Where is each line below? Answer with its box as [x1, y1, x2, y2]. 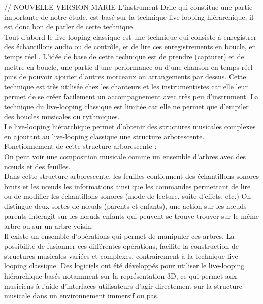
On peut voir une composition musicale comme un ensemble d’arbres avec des [4, 150, 246, 161]
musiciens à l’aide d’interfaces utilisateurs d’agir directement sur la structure [4, 280, 243, 291]
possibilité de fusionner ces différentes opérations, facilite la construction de [4, 240, 239, 251]
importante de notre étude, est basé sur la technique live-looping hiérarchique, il [4, 11, 253, 22]
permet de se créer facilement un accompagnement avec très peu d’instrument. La [4, 91, 259, 102]
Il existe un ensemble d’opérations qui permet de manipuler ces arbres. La [4, 230, 235, 241]
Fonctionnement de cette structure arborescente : [4, 141, 157, 151]
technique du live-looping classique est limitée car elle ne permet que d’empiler [4, 101, 249, 111]
